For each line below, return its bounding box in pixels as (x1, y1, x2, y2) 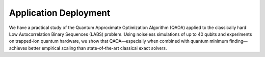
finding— (229, 38, 248, 44)
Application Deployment (9, 7, 110, 18)
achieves (9, 45, 27, 51)
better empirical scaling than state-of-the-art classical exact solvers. (28, 45, 167, 51)
